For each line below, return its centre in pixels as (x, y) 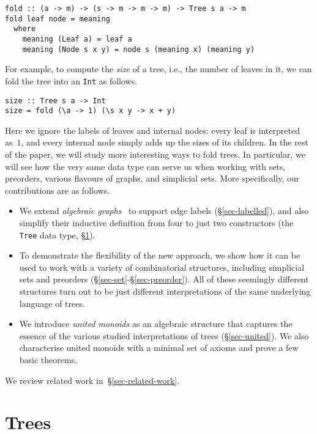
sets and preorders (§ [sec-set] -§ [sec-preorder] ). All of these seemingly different (164, 279)
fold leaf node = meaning (58, 19)
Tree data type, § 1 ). (57, 234)
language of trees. (52, 303)
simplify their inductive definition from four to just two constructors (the (156, 223)
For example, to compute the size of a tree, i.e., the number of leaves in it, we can (158, 69)
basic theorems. (48, 359)
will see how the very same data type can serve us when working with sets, (145, 166)
